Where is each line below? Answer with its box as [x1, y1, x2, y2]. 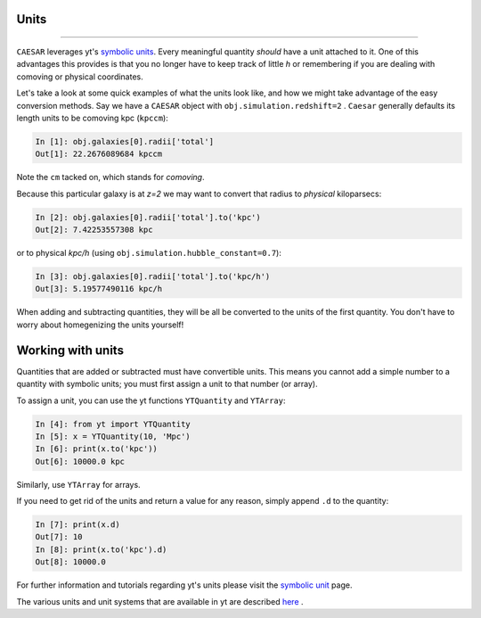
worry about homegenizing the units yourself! [16, 319, 184, 330]
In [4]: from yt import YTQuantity [35, 419, 191, 429]
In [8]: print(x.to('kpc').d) [35, 544, 167, 555]
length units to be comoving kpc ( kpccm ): [16, 112, 168, 123]
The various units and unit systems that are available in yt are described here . [16, 596, 304, 606]
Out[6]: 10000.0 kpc [35, 456, 125, 466]
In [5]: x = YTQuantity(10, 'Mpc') [35, 431, 191, 441]
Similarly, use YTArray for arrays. [16, 479, 142, 490]
